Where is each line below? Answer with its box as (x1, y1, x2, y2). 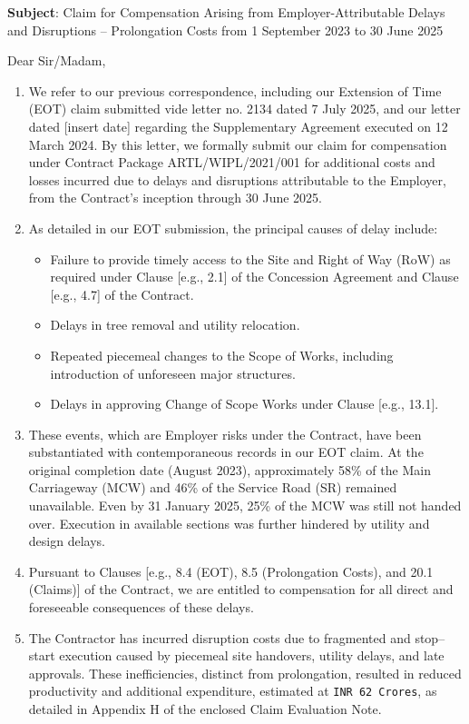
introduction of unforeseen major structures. (50, 363, 296, 382)
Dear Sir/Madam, (7, 51, 106, 70)
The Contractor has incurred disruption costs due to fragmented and (28, 628, 411, 647)
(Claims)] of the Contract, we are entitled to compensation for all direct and (28, 580, 454, 599)
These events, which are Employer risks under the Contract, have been (28, 424, 422, 443)
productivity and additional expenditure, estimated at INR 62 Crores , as (28, 681, 437, 700)
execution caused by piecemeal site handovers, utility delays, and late (59, 646, 445, 665)
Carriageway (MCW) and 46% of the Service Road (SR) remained (28, 478, 397, 497)
